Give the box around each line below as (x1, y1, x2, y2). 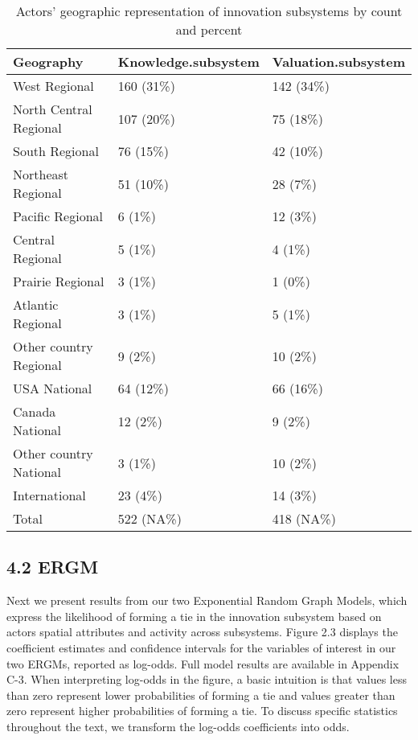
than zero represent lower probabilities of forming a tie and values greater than (6, 686, 395, 703)
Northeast (13, 165, 69, 183)
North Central (13, 100, 92, 118)
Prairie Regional (13, 272, 104, 290)
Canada (13, 402, 56, 421)
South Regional (13, 142, 99, 160)
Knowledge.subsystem (117, 52, 260, 71)
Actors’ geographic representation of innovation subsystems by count (15, 2, 403, 20)
